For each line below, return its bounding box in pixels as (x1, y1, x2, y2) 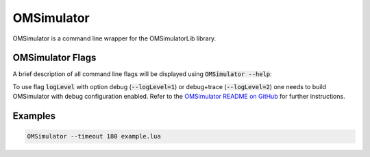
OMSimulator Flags (12, 52, 97, 64)
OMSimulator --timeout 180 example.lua (27, 132, 161, 141)
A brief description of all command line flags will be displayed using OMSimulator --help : (12, 70, 272, 78)
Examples (12, 110, 56, 122)
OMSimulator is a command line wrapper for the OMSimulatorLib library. (12, 34, 217, 43)
